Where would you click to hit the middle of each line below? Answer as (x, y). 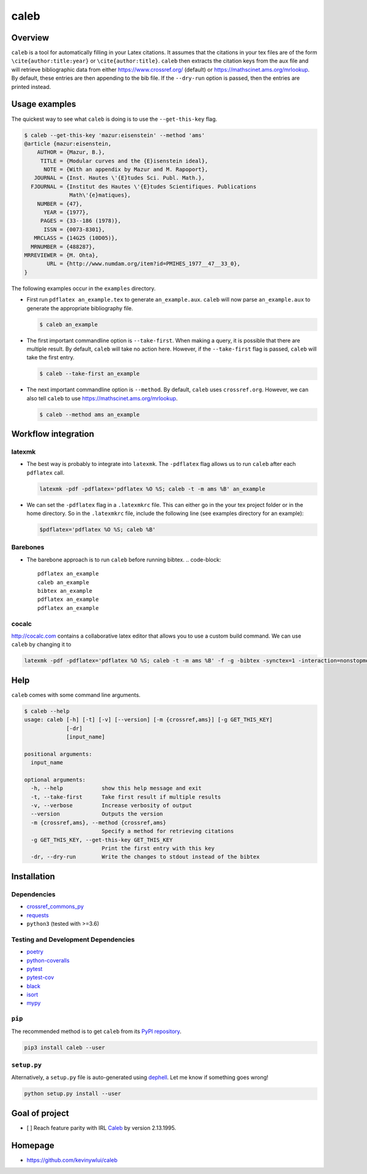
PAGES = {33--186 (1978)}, (81, 221)
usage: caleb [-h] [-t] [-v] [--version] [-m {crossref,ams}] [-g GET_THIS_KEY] (148, 720)
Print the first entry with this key (158, 848)
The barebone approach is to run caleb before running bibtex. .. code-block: (124, 559)
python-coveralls (48, 960)
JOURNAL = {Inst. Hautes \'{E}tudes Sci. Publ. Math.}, (119, 178)
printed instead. (31, 86)
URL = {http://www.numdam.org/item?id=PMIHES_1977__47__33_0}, (144, 264)
